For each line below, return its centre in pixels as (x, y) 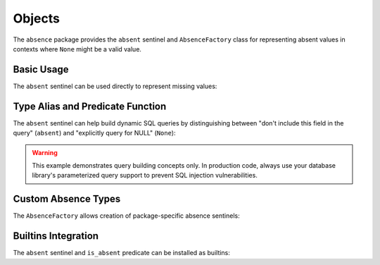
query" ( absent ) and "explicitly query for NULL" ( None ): (94, 133)
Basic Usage (41, 69)
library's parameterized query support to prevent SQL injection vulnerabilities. (145, 175)
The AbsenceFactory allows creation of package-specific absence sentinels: (126, 216)
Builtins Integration (56, 236)
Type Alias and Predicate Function (90, 106)
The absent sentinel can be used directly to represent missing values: (115, 86)
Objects (36, 18)
